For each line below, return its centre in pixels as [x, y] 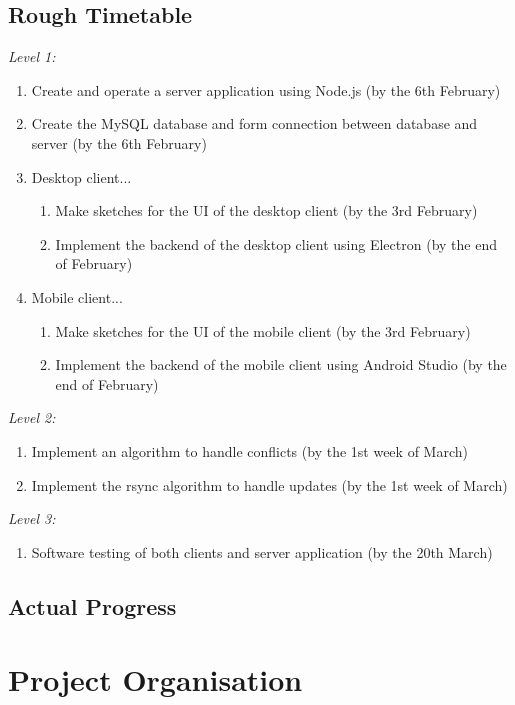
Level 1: [32, 56]
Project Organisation [155, 679]
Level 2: [32, 417]
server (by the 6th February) [119, 142]
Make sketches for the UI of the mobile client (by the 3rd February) [263, 330]
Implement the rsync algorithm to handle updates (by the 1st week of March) [269, 484]
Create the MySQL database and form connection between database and [254, 123]
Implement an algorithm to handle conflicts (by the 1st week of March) [249, 450]
